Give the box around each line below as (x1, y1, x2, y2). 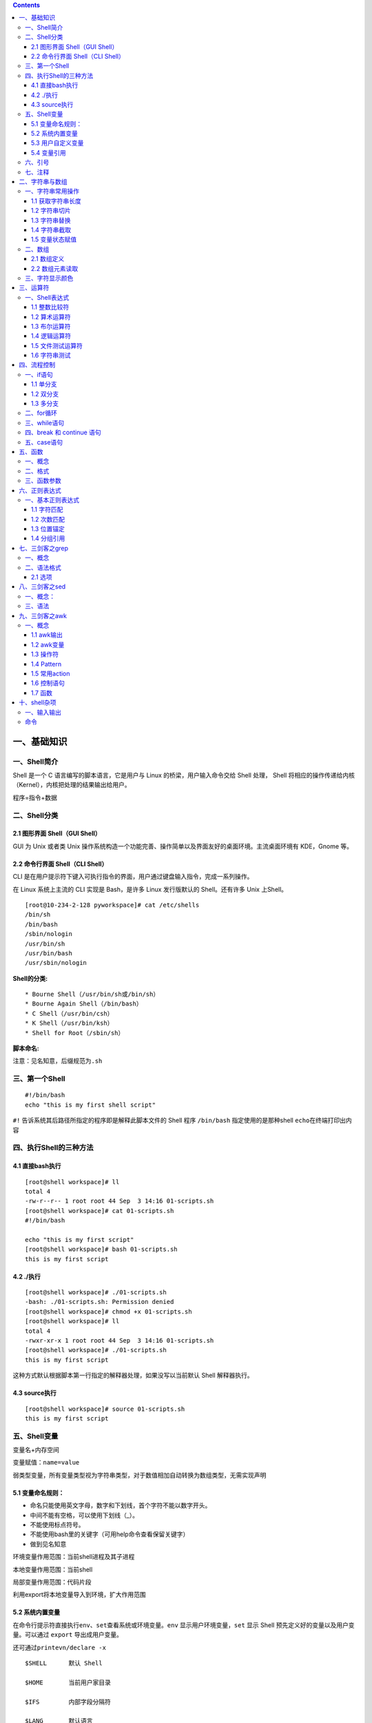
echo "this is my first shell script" (25, 1101, 156, 1109)
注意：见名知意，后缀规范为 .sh (12, 1057, 103, 1065)
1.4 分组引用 (31, 534, 65, 542)
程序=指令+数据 (12, 793, 58, 802)
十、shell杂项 (19, 698, 56, 706)
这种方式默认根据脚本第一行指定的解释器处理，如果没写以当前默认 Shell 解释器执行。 (12, 1372, 254, 1380)
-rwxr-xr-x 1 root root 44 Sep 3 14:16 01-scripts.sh (25, 1336, 214, 1344)
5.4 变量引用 (31, 148, 66, 156)
